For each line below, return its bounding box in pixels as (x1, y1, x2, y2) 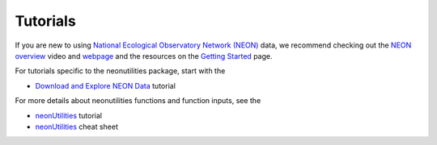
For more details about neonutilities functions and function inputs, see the (15, 96, 261, 106)
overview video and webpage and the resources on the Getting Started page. (15, 51, 273, 60)
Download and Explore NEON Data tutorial (35, 81, 176, 90)
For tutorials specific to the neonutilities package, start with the (15, 66, 226, 76)
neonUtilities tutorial (35, 110, 103, 120)
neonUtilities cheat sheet (35, 122, 119, 131)
